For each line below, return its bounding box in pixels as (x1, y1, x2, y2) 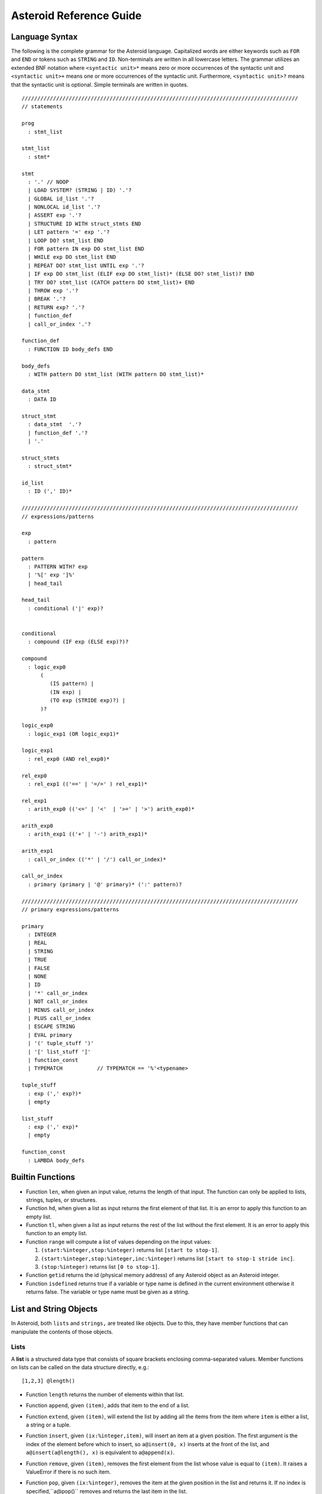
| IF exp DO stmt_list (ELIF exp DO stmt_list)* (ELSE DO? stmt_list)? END (27, 271, 255, 277)
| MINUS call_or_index (27, 1006, 94, 1013)
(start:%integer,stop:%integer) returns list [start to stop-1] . (41, 1247, 220, 1254)
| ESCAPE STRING (27, 1023, 76, 1030)
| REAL (27, 939, 47, 947)
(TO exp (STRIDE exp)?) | (49, 697, 126, 704)
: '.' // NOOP (27, 178, 69, 185)
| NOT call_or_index (27, 998, 88, 1005)
